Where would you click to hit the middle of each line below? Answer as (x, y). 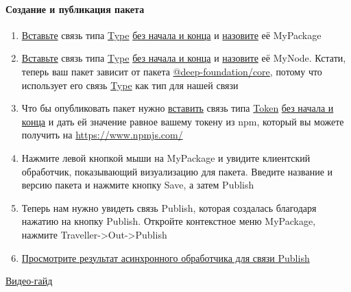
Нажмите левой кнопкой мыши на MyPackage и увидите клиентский (166, 157)
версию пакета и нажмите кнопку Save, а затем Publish (138, 185)
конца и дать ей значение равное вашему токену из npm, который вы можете (183, 121)
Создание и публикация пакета (75, 9)
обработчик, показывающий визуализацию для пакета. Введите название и (177, 171)
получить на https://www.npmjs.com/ (102, 135)
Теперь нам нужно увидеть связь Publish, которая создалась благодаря (169, 207)
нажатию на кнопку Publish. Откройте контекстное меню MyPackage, (169, 221)
